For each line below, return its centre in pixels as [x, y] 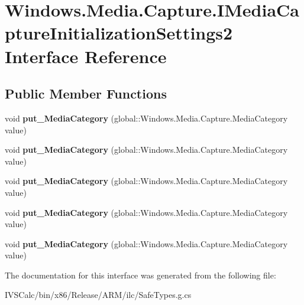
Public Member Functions [86, 94]
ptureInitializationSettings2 [119, 33]
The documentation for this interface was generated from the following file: [140, 275]
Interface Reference [86, 56]
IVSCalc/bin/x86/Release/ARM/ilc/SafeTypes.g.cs [98, 295]
